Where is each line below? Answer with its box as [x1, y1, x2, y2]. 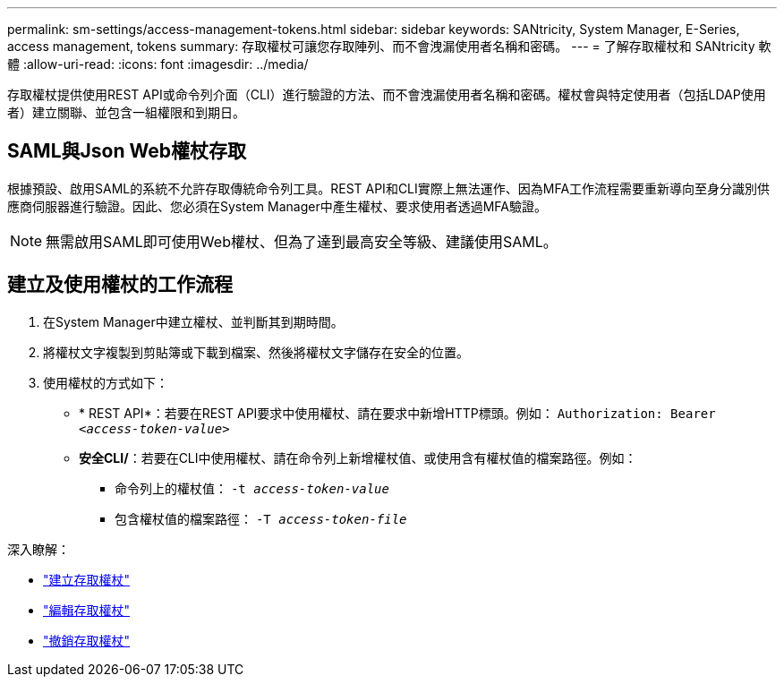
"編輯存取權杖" [43, 602, 131, 618]
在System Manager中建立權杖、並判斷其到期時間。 [43, 313, 344, 329]
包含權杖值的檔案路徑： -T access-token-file [115, 510, 407, 526]
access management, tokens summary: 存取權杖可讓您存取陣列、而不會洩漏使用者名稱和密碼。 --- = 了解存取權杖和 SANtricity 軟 [7, 38, 771, 54]
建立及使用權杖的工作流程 [7, 273, 233, 296]
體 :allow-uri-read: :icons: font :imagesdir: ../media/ [7, 56, 309, 72]
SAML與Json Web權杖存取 [7, 140, 247, 163]
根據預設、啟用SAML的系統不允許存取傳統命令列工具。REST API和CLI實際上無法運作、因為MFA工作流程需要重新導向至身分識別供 [7, 180, 771, 196]
